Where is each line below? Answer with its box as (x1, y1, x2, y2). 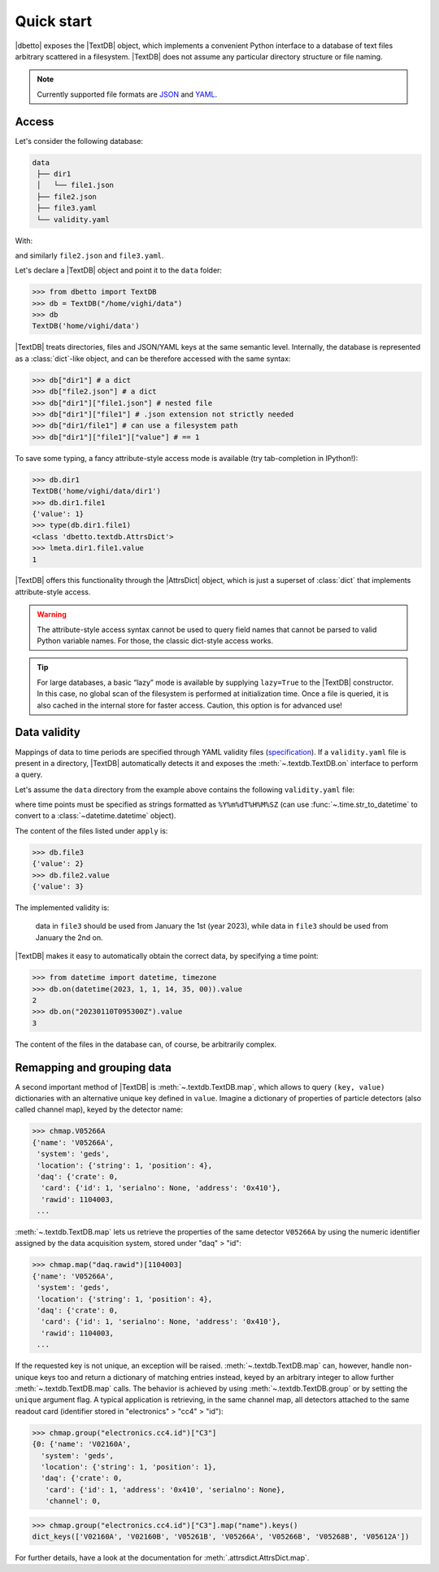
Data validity (15, 725, 80, 739)
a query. (15, 769, 43, 780)
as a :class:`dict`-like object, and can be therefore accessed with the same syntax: (15, 354, 291, 364)
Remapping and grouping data (15, 1060, 172, 1074)
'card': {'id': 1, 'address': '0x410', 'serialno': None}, (45, 1485, 285, 1494)
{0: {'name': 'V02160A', (32, 1439, 132, 1449)
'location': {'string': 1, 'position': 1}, (41, 1462, 217, 1471)
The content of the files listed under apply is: (15, 825, 168, 835)
